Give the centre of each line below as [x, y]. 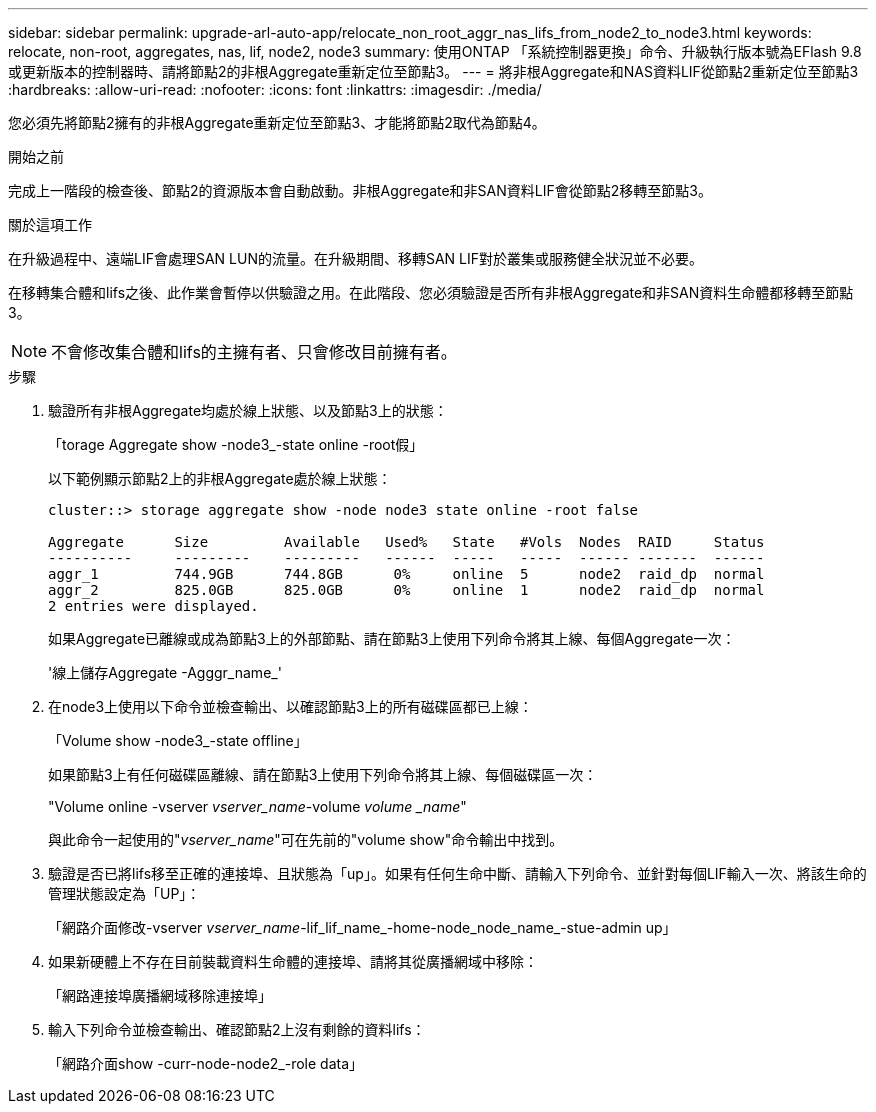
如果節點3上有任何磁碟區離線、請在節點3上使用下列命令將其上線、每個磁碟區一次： [323, 774]
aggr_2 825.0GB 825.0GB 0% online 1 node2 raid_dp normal [406, 590]
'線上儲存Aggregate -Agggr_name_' [165, 672]
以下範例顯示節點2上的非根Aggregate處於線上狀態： [220, 478]
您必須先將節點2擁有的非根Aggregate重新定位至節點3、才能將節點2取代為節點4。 [277, 122]
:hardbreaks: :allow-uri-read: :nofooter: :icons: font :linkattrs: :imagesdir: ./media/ [275, 89]
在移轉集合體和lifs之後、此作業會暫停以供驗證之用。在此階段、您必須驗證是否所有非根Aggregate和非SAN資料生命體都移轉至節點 [431, 292]
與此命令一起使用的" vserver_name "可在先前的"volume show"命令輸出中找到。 [306, 839]
